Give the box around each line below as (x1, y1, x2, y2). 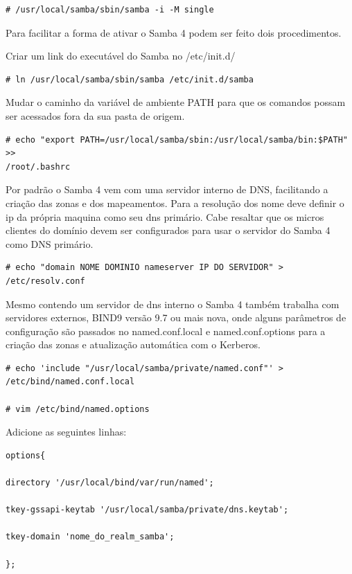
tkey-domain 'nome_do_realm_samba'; (6, 532, 175, 542)
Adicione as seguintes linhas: (6, 424, 127, 439)
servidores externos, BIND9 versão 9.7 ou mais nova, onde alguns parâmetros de (6, 310, 346, 325)
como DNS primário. (6, 236, 94, 251)
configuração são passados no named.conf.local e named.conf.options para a (6, 323, 326, 338)
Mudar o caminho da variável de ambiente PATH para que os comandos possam (6, 95, 346, 109)
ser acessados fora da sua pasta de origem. (6, 108, 185, 123)
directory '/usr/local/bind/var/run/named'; (6, 478, 214, 488)
